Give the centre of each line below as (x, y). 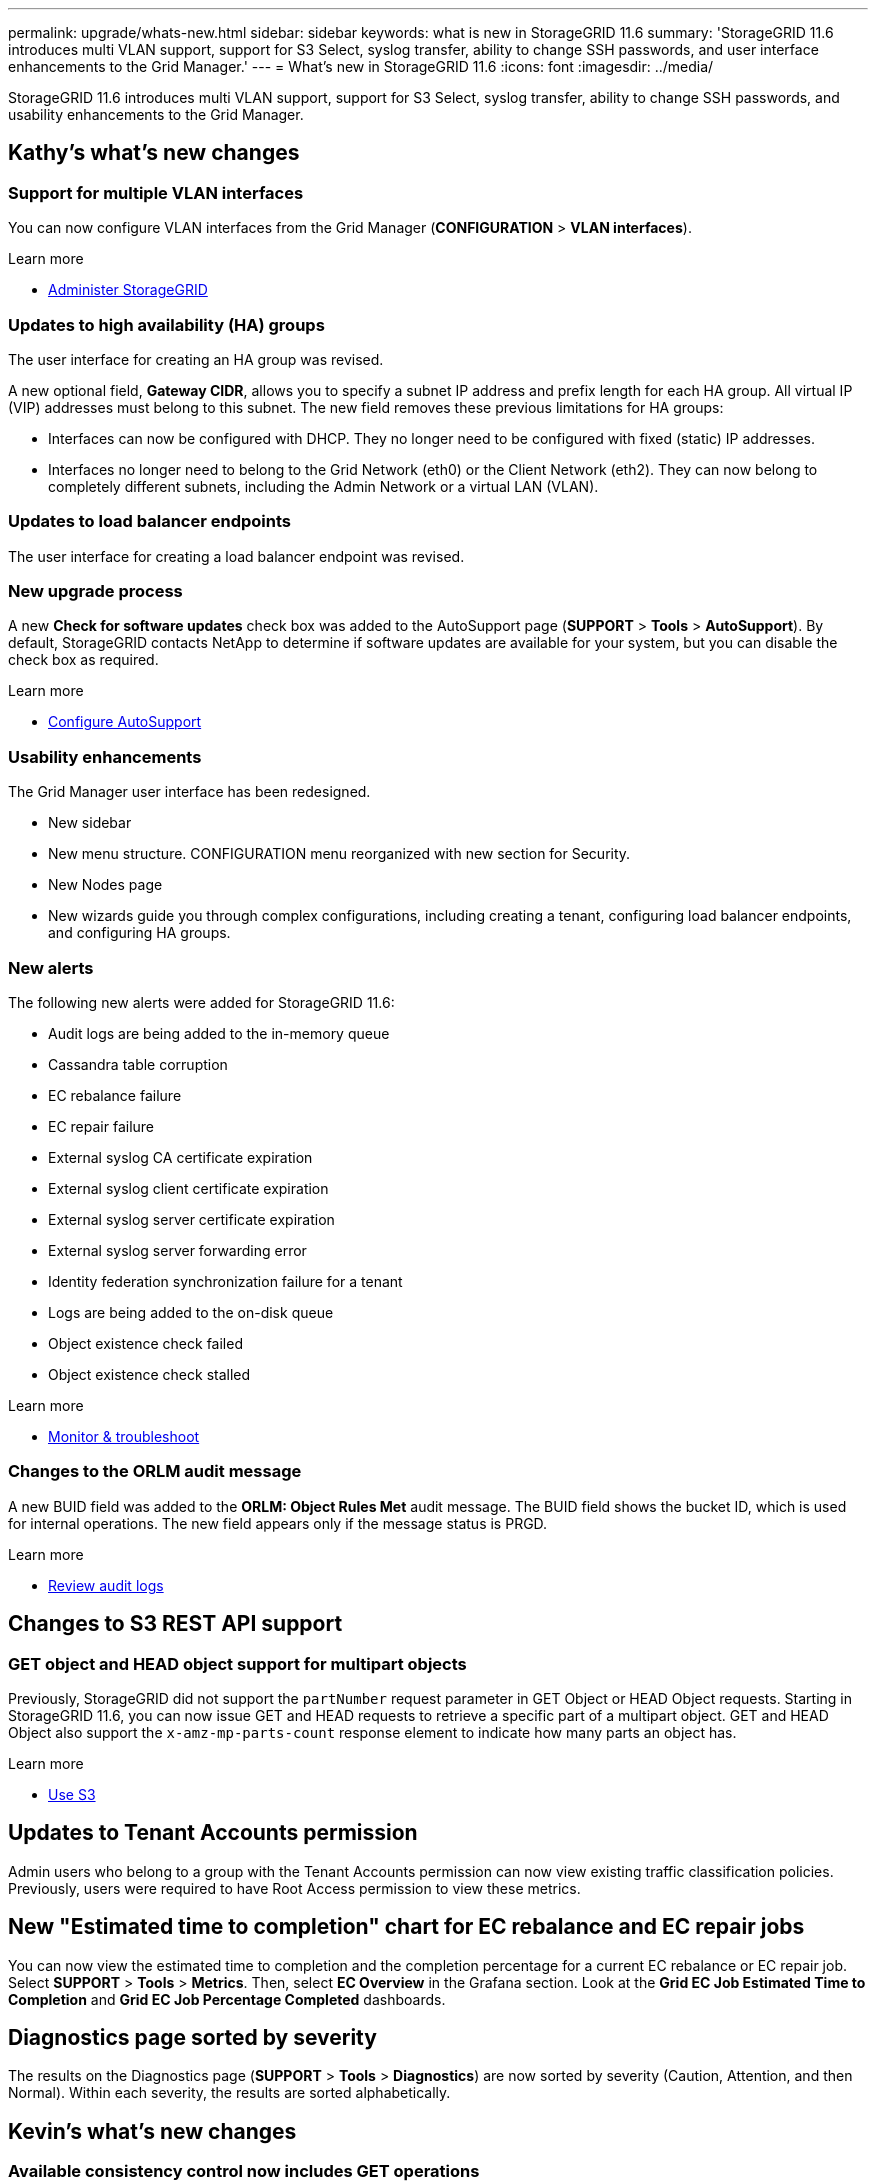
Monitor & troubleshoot (124, 1436)
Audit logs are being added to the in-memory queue (219, 1033)
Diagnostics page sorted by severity (192, 2038)
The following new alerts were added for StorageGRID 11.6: (201, 1002)
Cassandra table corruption (138, 1064)
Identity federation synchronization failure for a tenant (225, 1281)
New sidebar (90, 823)
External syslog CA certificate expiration (180, 1157)
